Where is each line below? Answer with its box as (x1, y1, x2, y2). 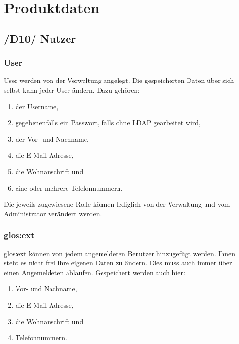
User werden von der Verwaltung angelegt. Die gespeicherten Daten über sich (4, 75, 234, 85)
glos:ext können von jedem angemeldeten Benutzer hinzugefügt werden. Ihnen (4, 248, 235, 258)
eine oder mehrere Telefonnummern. (15, 182, 123, 193)
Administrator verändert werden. (4, 208, 102, 218)
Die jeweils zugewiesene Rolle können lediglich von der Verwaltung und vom (4, 199, 230, 209)
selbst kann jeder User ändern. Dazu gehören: (4, 84, 140, 95)
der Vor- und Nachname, (15, 133, 89, 144)
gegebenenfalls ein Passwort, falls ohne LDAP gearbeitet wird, (15, 117, 201, 128)
